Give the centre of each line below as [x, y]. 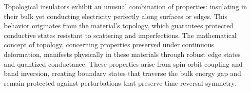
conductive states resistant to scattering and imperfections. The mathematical [120, 35]
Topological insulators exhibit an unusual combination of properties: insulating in [125, 6]
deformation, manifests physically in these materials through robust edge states [122, 54]
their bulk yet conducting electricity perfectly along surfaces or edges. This [116, 16]
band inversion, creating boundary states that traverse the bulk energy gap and [123, 73]
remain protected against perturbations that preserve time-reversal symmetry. [120, 82]
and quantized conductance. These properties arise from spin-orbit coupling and [123, 64]
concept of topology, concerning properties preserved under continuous [109, 45]
